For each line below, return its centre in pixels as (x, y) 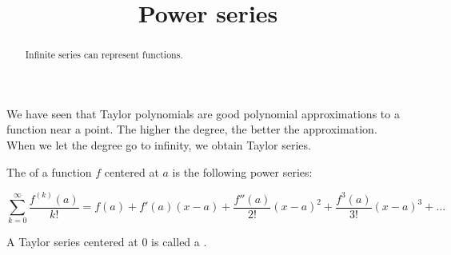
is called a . (179, 242)
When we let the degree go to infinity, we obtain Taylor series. (159, 145)
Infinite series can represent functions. (104, 55)
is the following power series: (242, 171)
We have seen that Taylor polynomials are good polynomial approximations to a (203, 113)
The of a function (49, 171)
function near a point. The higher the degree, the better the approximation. (192, 129)
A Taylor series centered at (72, 242)
